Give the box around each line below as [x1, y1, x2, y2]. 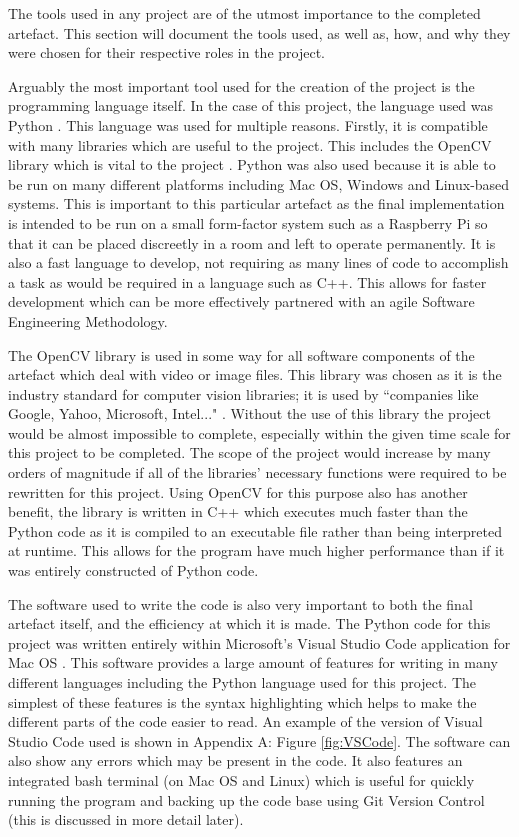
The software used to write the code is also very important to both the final [8, 593, 473, 614]
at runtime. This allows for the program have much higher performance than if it [8, 540, 505, 561]
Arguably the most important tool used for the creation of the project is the [8, 75, 475, 96]
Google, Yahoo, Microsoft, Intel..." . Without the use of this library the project [8, 403, 491, 424]
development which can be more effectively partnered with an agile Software [8, 291, 475, 312]
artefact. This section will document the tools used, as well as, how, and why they [8, 22, 511, 43]
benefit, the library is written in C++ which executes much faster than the [8, 501, 468, 522]
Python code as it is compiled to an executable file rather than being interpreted [8, 520, 503, 541]
